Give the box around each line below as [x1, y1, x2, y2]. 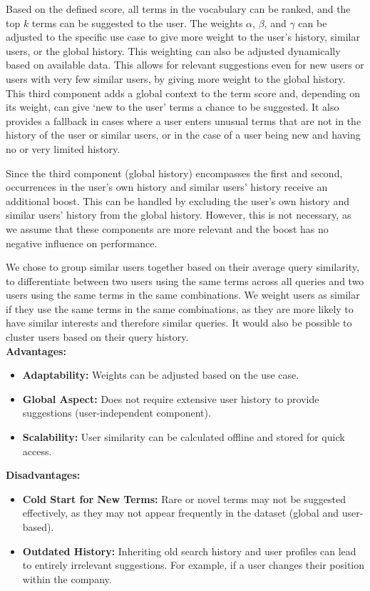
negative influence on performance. [6, 235, 158, 250]
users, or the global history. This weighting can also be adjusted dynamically [6, 43, 341, 58]
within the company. [22, 571, 112, 586]
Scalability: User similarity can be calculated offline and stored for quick [22, 429, 345, 445]
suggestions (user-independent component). [22, 405, 211, 420]
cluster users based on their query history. [6, 329, 189, 344]
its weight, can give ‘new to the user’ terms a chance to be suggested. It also [6, 99, 339, 114]
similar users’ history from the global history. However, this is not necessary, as [6, 207, 351, 222]
